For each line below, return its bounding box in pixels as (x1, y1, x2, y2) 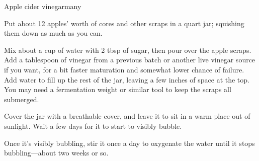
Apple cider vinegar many (4, 1, 81, 11)
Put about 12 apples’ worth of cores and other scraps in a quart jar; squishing (4, 18, 244, 28)
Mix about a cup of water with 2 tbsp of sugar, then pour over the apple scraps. (4, 44, 251, 55)
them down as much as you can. (4, 28, 103, 38)
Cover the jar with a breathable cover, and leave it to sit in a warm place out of (4, 111, 250, 121)
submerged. (4, 94, 39, 104)
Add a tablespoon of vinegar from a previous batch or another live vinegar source (4, 54, 255, 65)
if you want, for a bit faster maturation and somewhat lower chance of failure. (4, 64, 244, 74)
